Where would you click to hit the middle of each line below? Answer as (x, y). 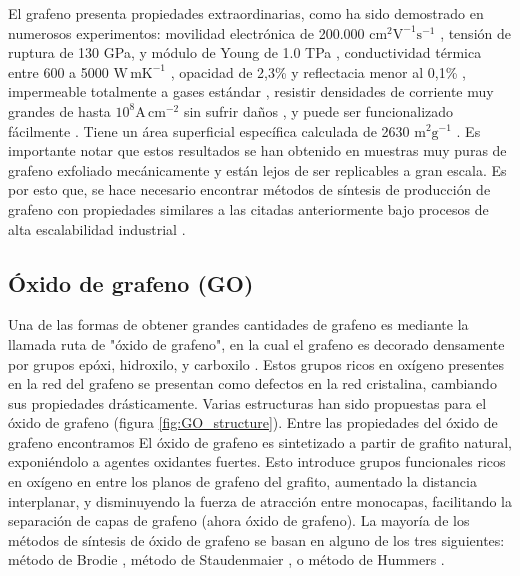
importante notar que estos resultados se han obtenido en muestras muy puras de (257, 150)
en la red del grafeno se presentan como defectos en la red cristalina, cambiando (252, 383)
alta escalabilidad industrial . (97, 228)
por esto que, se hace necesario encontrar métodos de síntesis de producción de (249, 189)
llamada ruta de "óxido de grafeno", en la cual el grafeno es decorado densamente (256, 343)
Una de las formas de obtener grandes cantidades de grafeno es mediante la (238, 324)
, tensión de (475, 32)
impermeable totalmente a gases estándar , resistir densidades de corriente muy (251, 91)
